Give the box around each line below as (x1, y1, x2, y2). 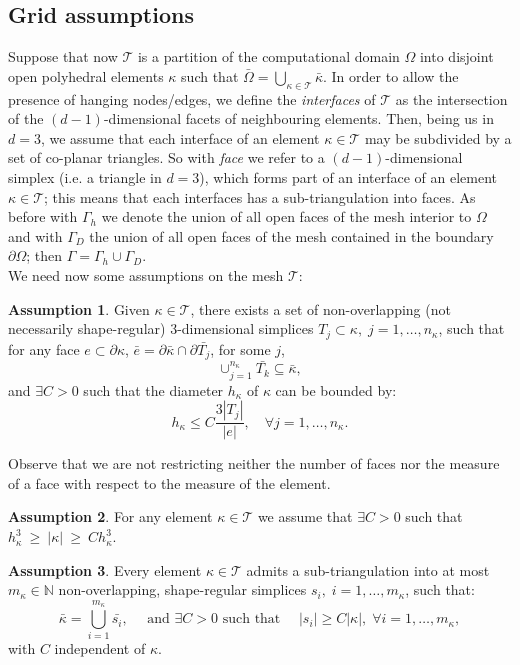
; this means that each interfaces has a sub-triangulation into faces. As (44, 186, 476, 207)
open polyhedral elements (8, 65, 164, 86)
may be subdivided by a (364, 127, 512, 148)
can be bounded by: (275, 379, 397, 400)
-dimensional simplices (177, 318, 314, 339)
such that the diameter (83, 379, 224, 400)
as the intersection (395, 88, 508, 109)
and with (8, 225, 63, 246)
